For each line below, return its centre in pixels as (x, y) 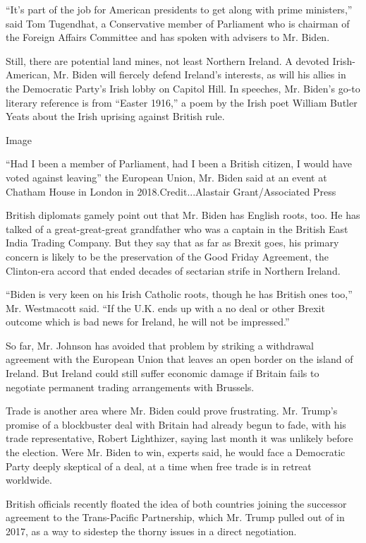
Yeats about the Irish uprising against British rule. (115, 116)
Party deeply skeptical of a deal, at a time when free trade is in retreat (159, 466)
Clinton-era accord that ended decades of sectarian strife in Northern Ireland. (173, 270)
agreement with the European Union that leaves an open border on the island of (179, 359)
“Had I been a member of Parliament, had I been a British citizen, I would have (179, 163)
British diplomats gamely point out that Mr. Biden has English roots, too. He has (183, 215)
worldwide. (29, 480)
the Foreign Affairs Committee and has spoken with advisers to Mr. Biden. (168, 37)
